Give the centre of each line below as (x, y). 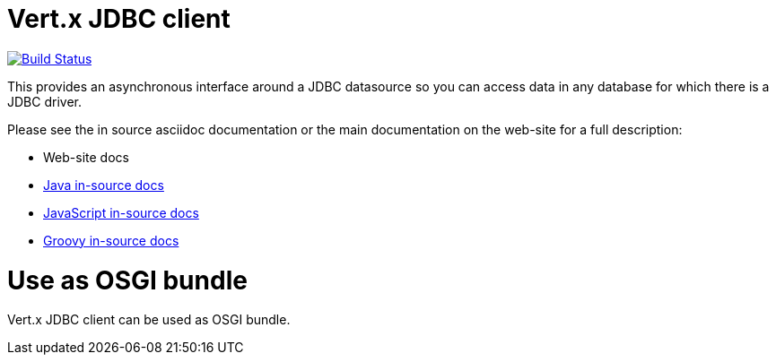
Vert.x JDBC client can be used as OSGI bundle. (149, 320)
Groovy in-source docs (111, 240)
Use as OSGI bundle (127, 280)
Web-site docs (86, 157)
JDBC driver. (44, 101)
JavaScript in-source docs (121, 212)
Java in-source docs (104, 185)
